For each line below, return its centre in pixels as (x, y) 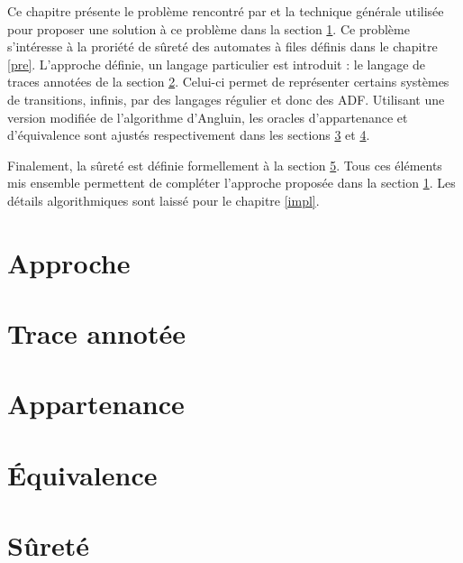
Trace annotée (96, 333)
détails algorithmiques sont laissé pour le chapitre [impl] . (163, 200)
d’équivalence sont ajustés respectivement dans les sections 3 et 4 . (189, 135)
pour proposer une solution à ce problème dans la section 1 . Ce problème (209, 28)
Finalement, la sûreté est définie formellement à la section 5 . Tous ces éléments (225, 165)
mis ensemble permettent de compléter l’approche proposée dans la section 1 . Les (231, 183)
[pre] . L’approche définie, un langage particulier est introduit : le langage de (217, 64)
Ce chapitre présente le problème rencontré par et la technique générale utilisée (226, 11)
